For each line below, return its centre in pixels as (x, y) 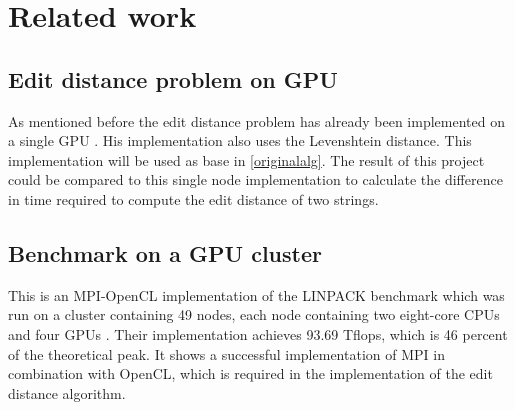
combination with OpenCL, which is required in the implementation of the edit (250, 373)
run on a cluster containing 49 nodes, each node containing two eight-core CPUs (254, 314)
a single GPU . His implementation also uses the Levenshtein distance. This (240, 140)
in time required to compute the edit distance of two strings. (193, 198)
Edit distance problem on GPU (173, 78)
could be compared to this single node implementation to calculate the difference (255, 179)
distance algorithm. (67, 392)
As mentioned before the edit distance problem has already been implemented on (256, 120)
